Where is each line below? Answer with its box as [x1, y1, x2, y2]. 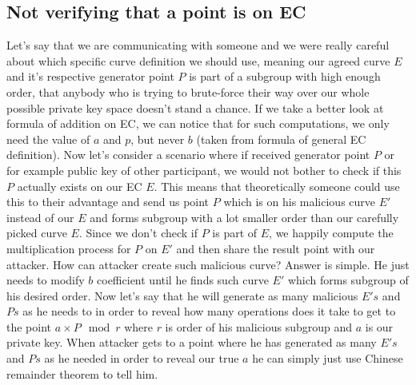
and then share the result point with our [176, 240, 375, 256]
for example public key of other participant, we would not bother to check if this [6, 161, 402, 178]
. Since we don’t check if [78, 224, 198, 241]
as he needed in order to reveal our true [44, 350, 239, 367]
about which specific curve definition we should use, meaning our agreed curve [6, 52, 390, 69]
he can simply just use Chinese [252, 350, 403, 367]
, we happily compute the [269, 224, 394, 241]
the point [6, 318, 52, 335]
